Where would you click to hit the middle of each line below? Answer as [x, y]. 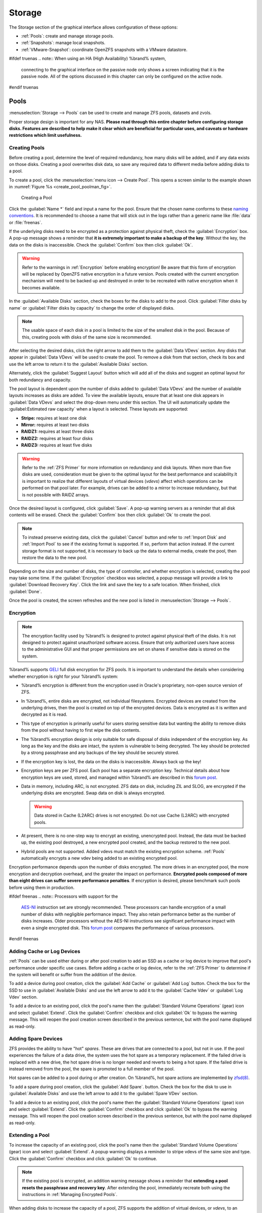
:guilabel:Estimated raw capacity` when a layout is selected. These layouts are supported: [99, 409]
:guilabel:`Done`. [25, 591]
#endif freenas [24, 939]
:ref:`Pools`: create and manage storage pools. [67, 36]
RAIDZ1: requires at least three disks [58, 431]
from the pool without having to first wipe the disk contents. [81, 730]
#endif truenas [24, 87]
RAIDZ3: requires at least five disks [57, 445]
